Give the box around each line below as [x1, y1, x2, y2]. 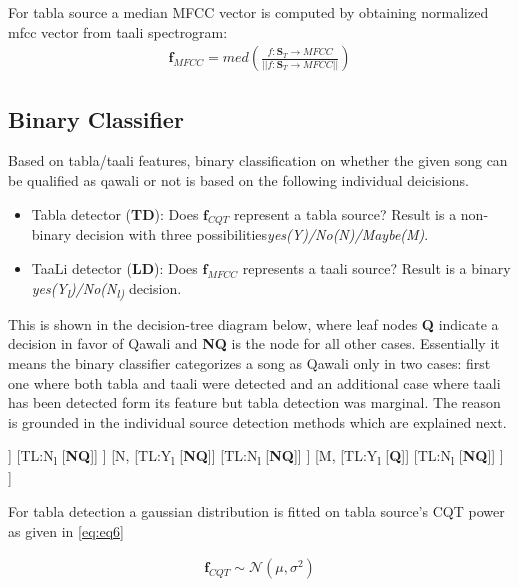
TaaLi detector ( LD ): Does [31, 258, 198, 278]
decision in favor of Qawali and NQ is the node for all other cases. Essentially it [8, 333, 500, 354]
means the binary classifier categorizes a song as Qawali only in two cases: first [8, 352, 491, 373]
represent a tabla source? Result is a [233, 203, 457, 224]
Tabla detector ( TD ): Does [31, 203, 199, 224]
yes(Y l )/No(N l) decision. [31, 277, 182, 301]
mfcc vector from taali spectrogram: [8, 21, 228, 42]
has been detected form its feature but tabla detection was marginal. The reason [8, 392, 501, 413]
